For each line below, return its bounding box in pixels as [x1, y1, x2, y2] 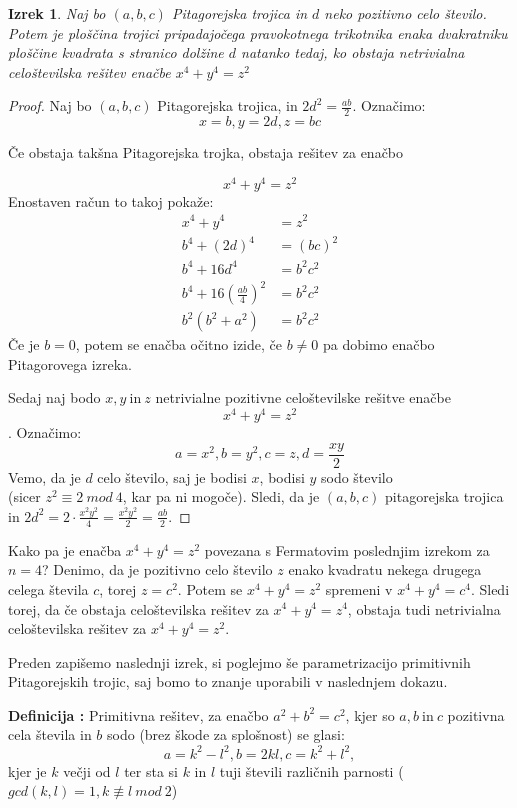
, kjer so [345, 704, 395, 725]
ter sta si [124, 760, 178, 781]
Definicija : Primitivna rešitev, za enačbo [8, 704, 269, 725]
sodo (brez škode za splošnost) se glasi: [107, 724, 345, 745]
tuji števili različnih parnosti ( [219, 760, 404, 781]
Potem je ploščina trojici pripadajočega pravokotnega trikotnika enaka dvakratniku [8, 22, 508, 43]
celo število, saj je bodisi [97, 466, 247, 487]
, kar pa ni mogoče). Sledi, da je [122, 486, 320, 507]
